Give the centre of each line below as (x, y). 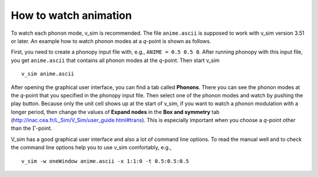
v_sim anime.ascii (48, 74)
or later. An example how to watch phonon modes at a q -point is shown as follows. (111, 41)
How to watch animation (71, 15)
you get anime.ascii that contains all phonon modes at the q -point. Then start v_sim (115, 60)
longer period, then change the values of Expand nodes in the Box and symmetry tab (115, 112)
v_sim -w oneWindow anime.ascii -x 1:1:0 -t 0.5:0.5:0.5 (105, 161)
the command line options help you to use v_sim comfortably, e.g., (91, 147)
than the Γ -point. (32, 128)
